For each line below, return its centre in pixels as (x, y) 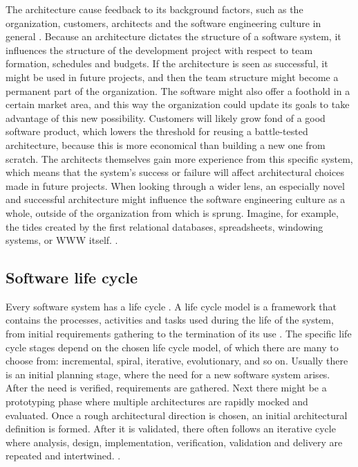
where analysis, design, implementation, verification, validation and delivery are (174, 442)
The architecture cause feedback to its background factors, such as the (154, 9)
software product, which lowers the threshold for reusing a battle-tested (157, 131)
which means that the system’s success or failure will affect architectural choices (175, 172)
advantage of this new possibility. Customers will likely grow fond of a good (166, 117)
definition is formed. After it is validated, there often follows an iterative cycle (171, 429)
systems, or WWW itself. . (62, 240)
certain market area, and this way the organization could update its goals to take (178, 104)
